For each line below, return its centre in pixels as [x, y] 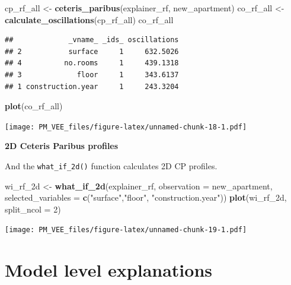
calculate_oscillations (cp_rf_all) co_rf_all [89, 19]
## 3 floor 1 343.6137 [92, 75]
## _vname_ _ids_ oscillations [92, 40]
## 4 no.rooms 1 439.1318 [92, 63]
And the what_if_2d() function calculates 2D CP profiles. [111, 166]
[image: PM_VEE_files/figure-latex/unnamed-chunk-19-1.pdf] [126, 230]
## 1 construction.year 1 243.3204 [92, 86]
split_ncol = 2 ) [33, 209]
